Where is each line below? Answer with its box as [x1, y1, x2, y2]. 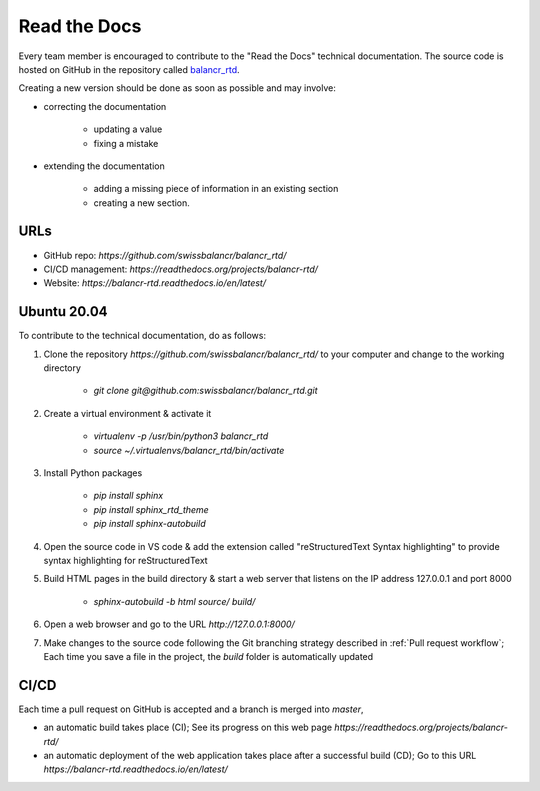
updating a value [93, 123, 163, 135]
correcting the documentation [43, 100, 167, 112]
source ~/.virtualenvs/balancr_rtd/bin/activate [93, 444, 285, 456]
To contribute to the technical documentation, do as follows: [18, 330, 267, 342]
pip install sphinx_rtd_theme [93, 503, 209, 515]
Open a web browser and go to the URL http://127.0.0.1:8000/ [43, 618, 295, 630]
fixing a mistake [93, 137, 159, 149]
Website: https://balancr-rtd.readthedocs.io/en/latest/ [43, 277, 267, 289]
